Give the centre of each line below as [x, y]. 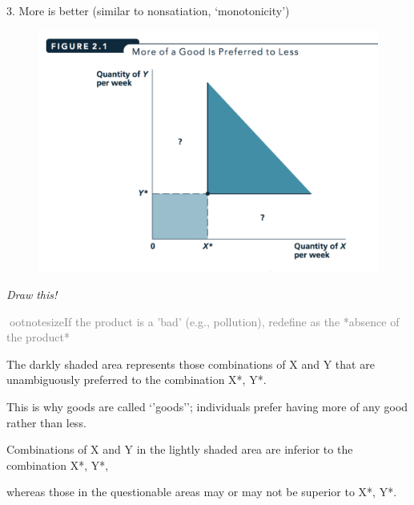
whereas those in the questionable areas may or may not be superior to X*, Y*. [202, 492]
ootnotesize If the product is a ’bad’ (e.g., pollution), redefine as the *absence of [204, 321]
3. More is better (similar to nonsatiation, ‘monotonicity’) [148, 10]
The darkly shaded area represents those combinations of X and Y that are [191, 364]
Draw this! [32, 295]
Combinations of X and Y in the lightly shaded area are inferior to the [180, 449]
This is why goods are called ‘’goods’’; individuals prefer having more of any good [207, 406]
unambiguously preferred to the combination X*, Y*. [137, 380]
